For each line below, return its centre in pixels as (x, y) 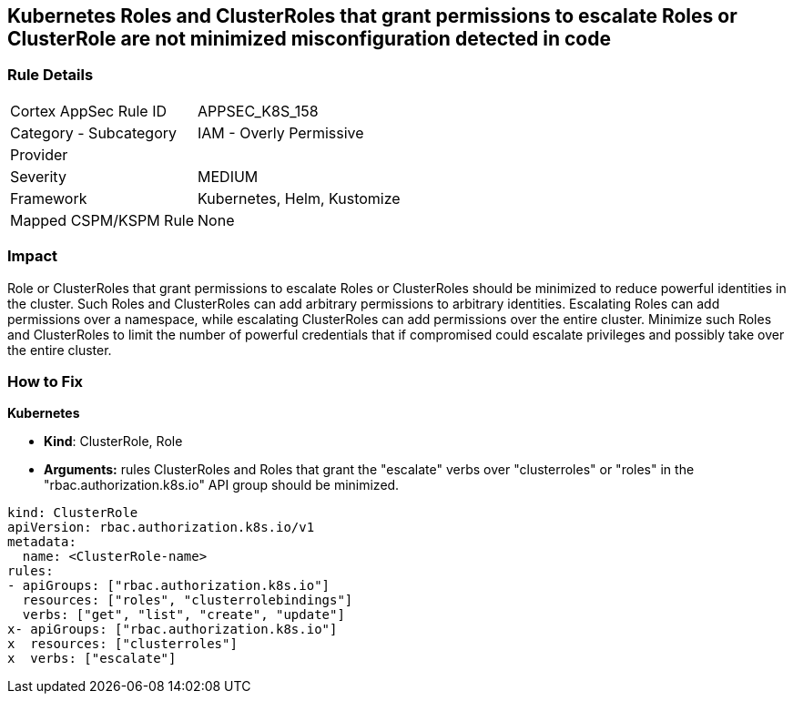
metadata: (42, 542)
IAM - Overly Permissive (281, 132)
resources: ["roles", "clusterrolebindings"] (188, 600)
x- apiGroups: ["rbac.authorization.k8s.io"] (173, 630)
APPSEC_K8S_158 (258, 111)
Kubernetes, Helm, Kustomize (299, 198)
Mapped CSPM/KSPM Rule (102, 220)
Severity (38, 176)
